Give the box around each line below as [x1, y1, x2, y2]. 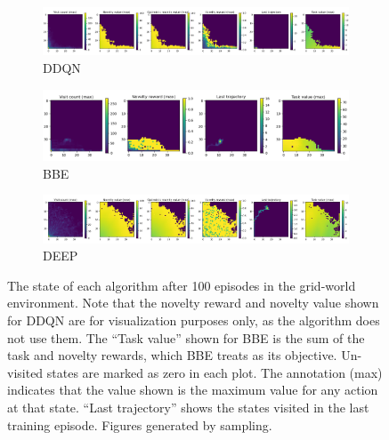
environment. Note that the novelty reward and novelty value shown [7, 293, 379, 312]
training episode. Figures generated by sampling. [7, 415, 272, 434]
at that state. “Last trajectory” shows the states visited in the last [7, 397, 369, 416]
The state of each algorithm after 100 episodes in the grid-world [7, 276, 356, 294]
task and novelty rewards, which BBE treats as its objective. [7, 346, 337, 364]
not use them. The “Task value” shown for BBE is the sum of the [7, 328, 365, 347]
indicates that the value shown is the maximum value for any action [7, 380, 378, 399]
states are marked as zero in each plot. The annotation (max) [46, 363, 383, 381]
